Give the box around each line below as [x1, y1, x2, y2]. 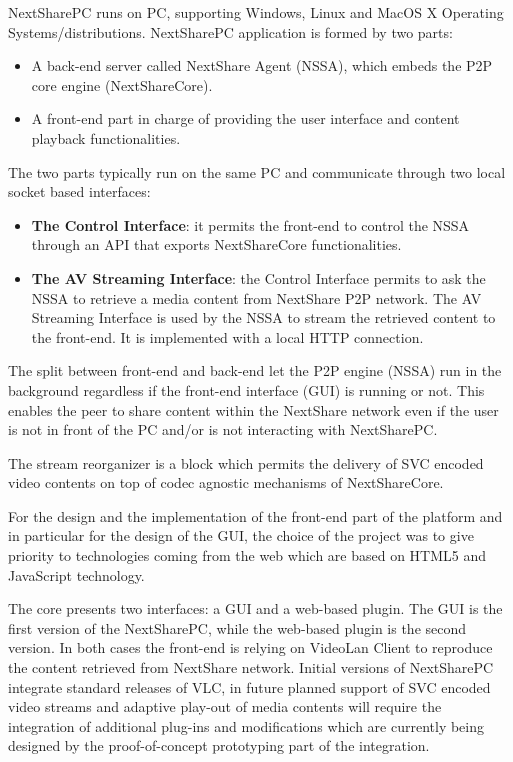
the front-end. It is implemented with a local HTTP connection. [31, 326, 424, 347]
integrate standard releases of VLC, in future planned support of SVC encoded [8, 676, 491, 697]
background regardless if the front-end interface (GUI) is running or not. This [8, 379, 485, 400]
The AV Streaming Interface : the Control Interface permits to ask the [31, 267, 486, 288]
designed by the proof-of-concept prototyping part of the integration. [8, 735, 430, 756]
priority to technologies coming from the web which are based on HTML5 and [8, 545, 487, 566]
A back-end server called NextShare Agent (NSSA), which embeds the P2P [31, 55, 493, 76]
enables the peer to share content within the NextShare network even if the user [8, 399, 499, 420]
